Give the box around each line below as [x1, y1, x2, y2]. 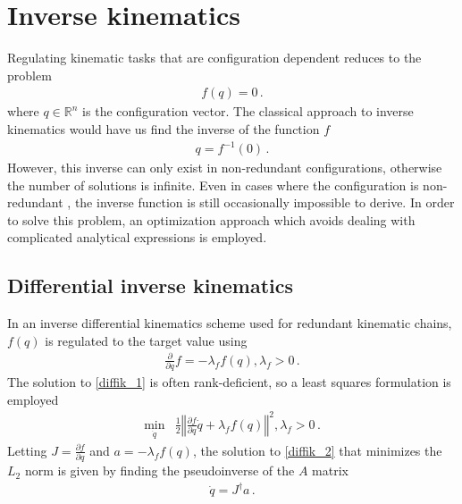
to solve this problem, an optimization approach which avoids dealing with [7, 210, 416, 229]
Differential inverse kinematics [7, 272, 294, 299]
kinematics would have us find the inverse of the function [7, 119, 320, 138]
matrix [312, 461, 349, 480]
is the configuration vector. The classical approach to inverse [82, 102, 414, 121]
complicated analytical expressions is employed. [7, 228, 267, 247]
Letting [7, 441, 47, 459]
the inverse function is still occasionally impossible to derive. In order [74, 193, 455, 212]
